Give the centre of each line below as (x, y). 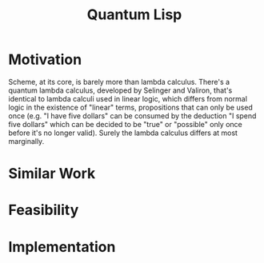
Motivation (45, 60)
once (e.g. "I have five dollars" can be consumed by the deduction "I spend (132, 116)
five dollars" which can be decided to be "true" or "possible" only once (125, 124)
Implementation (62, 247)
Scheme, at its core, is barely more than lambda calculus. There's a (119, 82)
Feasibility (44, 210)
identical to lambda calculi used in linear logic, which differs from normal (128, 98)
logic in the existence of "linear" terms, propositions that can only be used (131, 107)
